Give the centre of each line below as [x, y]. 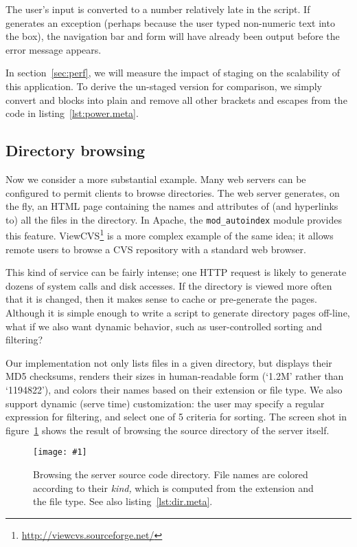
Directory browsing [76, 150]
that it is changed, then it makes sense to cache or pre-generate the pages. [161, 299]
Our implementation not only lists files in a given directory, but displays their [169, 362]
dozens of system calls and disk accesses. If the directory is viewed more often [169, 285]
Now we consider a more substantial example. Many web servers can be [156, 179]
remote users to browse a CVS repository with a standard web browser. [156, 249]
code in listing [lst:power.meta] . [72, 113]
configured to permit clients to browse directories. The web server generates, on [173, 192]
